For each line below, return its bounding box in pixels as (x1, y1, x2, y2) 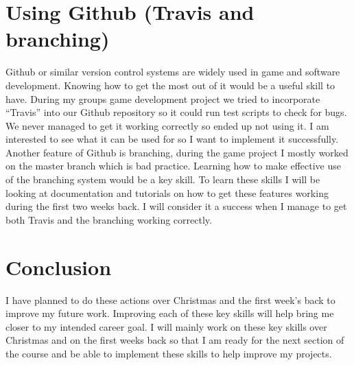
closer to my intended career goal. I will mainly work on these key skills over (5, 319, 327, 333)
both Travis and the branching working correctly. (5, 212, 212, 226)
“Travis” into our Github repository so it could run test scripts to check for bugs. (5, 105, 347, 119)
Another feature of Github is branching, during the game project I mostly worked (5, 145, 349, 159)
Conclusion (5, 252, 112, 281)
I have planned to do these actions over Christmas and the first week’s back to (5, 292, 335, 307)
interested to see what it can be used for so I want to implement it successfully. (5, 132, 339, 146)
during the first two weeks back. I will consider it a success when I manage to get (5, 199, 347, 213)
